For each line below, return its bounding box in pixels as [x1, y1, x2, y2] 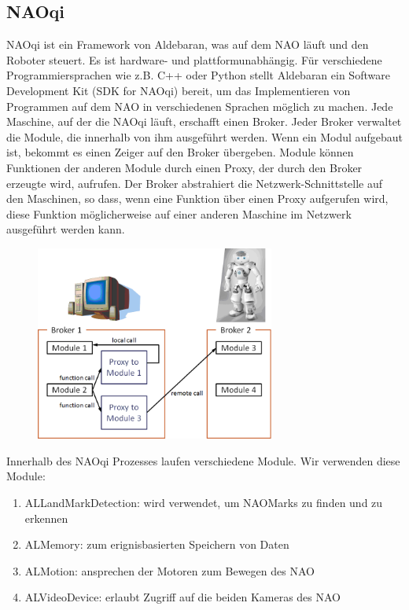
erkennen [24, 509, 68, 526]
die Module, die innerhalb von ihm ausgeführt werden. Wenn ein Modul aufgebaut [6, 128, 403, 145]
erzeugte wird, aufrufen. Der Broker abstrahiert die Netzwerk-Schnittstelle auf [6, 175, 383, 191]
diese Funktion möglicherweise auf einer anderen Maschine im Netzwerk [6, 205, 352, 222]
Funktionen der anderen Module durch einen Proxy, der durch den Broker [6, 159, 363, 175]
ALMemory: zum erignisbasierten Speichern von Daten [24, 536, 289, 553]
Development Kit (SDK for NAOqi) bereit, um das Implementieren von [6, 82, 351, 98]
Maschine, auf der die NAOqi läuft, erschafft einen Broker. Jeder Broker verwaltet [6, 113, 402, 130]
